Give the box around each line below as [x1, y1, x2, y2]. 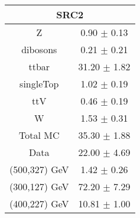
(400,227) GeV [9, 197, 69, 210]
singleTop [19, 77, 59, 90]
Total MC [19, 128, 60, 142]
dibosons [21, 43, 57, 56]
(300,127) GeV [9, 180, 69, 193]
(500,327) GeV [9, 162, 69, 176]
